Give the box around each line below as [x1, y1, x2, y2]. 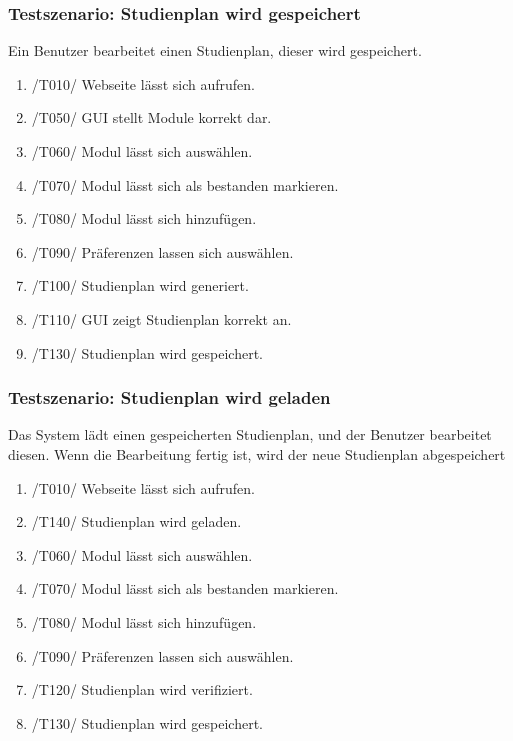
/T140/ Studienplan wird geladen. [31, 511, 242, 532]
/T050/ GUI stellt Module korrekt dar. [31, 107, 272, 128]
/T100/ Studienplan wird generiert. [31, 275, 249, 296]
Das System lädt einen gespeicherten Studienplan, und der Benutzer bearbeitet [8, 424, 492, 445]
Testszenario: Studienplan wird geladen [8, 385, 331, 410]
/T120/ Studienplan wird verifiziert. [31, 679, 253, 700]
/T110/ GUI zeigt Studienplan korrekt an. [31, 308, 292, 329]
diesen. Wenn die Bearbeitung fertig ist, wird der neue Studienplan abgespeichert [8, 443, 506, 464]
